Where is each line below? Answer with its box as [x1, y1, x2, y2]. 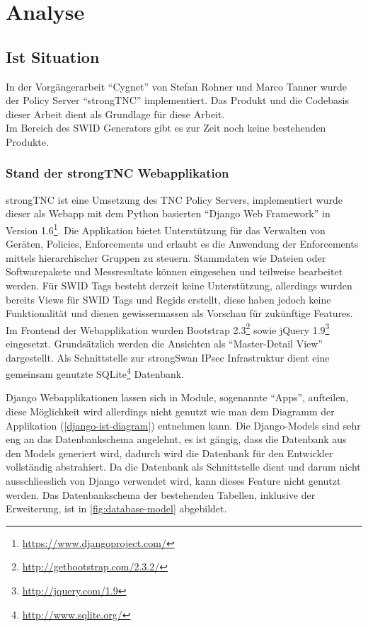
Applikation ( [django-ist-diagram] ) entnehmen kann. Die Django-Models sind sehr [6, 418, 361, 432]
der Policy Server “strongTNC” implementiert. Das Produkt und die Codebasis [6, 93, 349, 108]
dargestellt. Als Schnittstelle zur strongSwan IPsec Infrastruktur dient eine [6, 350, 330, 364]
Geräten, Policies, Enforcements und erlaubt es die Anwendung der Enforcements [6, 236, 359, 251]
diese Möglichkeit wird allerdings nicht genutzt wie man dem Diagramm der [6, 404, 335, 419]
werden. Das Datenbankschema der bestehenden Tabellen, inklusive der [6, 487, 316, 502]
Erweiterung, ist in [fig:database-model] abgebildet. [6, 501, 227, 516]
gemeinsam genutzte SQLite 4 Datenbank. [6, 364, 185, 381]
